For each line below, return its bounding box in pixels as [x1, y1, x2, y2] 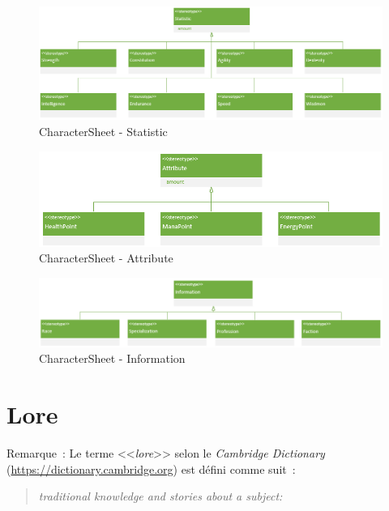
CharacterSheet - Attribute [39, 249, 173, 266]
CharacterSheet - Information [39, 350, 186, 367]
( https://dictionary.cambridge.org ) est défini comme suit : [6, 460, 296, 477]
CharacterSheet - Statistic [39, 122, 168, 139]
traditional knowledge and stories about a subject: [38, 488, 283, 505]
